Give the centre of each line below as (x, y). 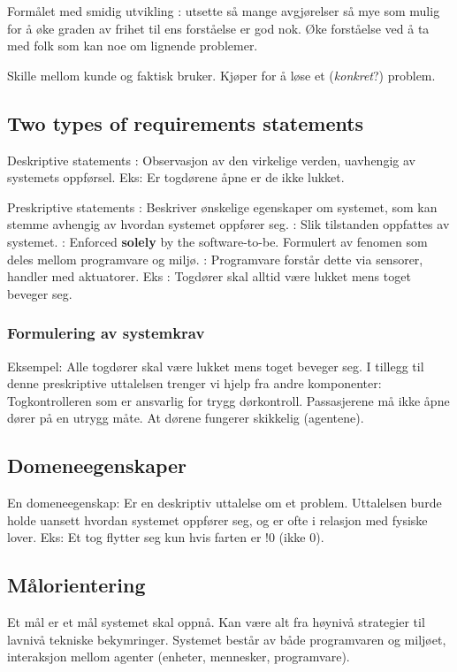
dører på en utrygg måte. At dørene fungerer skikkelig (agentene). (186, 418)
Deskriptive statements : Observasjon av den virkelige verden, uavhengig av (211, 160)
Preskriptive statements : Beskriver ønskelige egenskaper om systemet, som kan (222, 206)
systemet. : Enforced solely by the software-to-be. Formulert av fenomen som (217, 241)
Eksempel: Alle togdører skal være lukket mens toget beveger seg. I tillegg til (216, 366)
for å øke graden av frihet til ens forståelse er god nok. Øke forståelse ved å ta (218, 28)
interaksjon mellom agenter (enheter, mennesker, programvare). (179, 657)
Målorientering (76, 585)
